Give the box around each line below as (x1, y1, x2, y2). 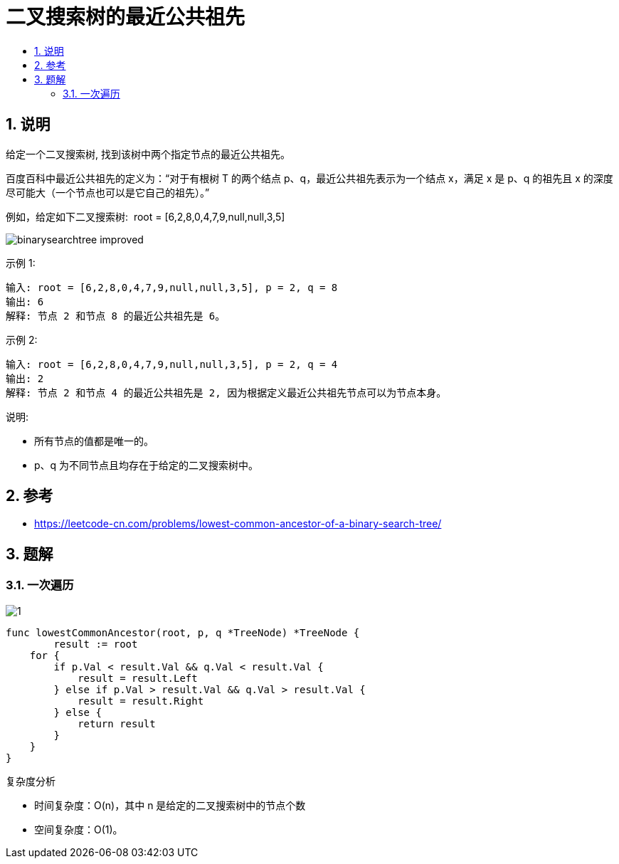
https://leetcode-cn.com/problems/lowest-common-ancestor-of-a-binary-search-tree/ (34, 517, 442, 530)
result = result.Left (78, 672, 198, 684)
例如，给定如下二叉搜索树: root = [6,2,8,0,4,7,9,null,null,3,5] (6, 210, 285, 223)
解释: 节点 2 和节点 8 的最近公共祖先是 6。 (6, 310, 226, 322)
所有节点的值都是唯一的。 (34, 434, 154, 447)
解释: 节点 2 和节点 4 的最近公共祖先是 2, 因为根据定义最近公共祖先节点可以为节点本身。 (6, 386, 447, 399)
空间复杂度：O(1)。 (34, 823, 123, 836)
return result (78, 717, 156, 729)
